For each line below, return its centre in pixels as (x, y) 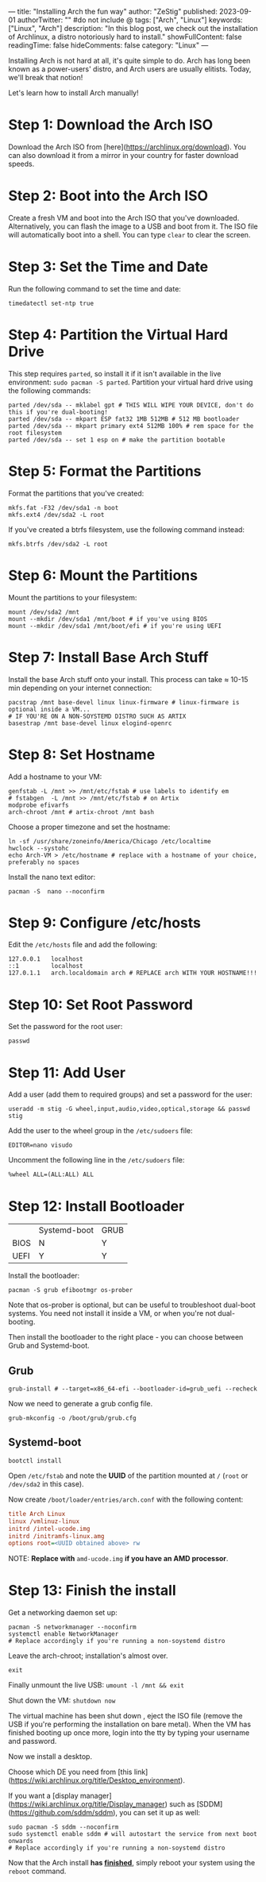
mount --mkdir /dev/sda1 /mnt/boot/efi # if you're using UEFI (115, 626)
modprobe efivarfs (39, 805)
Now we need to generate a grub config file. (81, 1404)
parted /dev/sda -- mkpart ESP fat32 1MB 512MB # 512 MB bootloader (124, 419)
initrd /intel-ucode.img (49, 1529)
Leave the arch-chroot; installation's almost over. (88, 1656)
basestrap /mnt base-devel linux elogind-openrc (90, 723)
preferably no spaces (44, 862)
